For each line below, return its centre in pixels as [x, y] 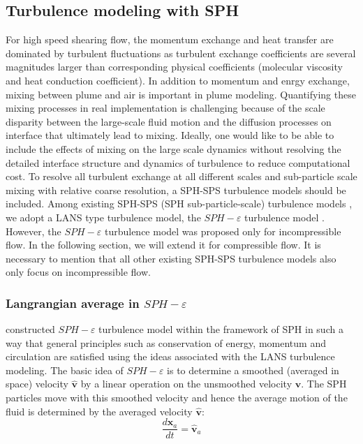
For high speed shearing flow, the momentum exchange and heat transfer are [170, 39]
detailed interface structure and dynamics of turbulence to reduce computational [178, 162]
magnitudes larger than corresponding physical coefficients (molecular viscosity [174, 67]
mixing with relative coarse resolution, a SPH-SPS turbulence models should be [176, 190]
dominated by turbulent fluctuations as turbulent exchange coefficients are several [181, 53]
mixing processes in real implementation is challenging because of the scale [165, 108]
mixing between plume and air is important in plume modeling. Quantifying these [181, 94]
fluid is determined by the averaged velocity [99, 411]
